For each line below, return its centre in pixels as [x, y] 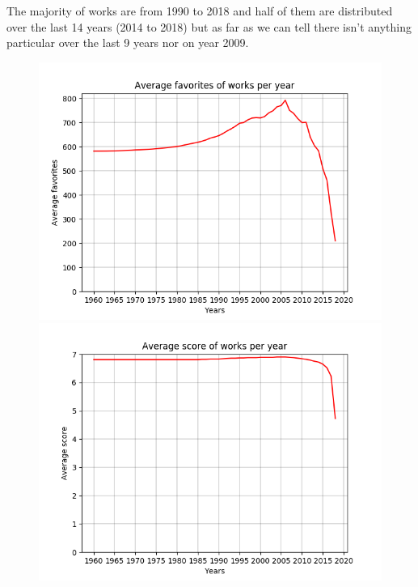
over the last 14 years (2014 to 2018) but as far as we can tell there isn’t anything [209, 26]
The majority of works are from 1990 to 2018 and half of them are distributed [200, 11]
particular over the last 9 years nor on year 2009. [128, 43]
